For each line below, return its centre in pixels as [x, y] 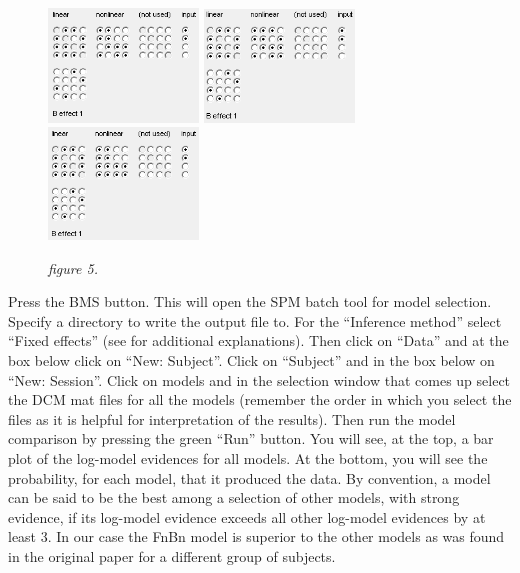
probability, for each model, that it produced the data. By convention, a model [249, 477]
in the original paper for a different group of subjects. [172, 555]
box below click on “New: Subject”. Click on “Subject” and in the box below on [251, 359]
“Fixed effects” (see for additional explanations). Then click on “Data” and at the [258, 340]
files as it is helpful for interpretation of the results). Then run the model [232, 418]
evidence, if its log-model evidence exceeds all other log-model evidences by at [247, 516]
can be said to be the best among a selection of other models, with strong [234, 497]
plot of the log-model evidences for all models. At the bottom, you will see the [248, 457]
